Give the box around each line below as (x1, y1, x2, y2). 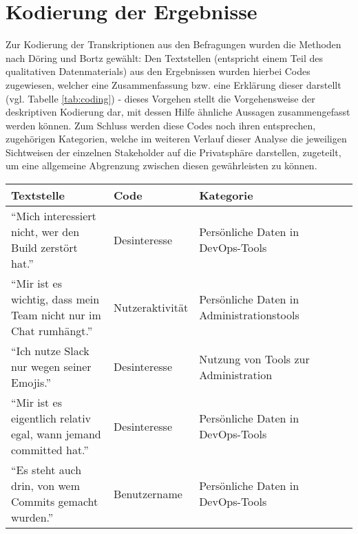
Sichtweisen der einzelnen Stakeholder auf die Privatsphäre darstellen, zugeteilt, (6, 145, 341, 159)
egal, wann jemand (11, 426, 101, 442)
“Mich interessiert (11, 208, 96, 224)
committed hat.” (11, 442, 89, 458)
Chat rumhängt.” (11, 323, 93, 339)
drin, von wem (11, 478, 81, 494)
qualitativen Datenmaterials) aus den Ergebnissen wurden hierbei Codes (6, 64, 310, 78)
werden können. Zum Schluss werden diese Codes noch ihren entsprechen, (6, 118, 316, 132)
